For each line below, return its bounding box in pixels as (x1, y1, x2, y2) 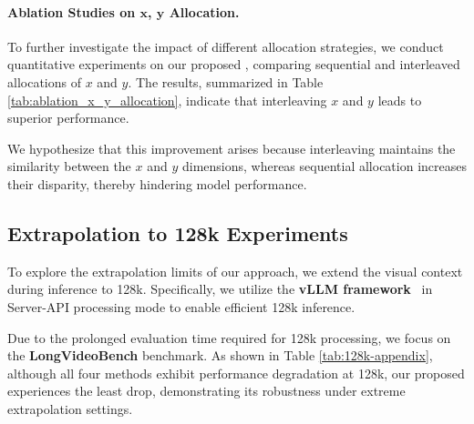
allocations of (7, 72, 81, 91)
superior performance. (7, 108, 129, 127)
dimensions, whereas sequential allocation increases (181, 156, 467, 176)
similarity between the (7, 156, 131, 176)
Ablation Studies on (7, 2, 136, 21)
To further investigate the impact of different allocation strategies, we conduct (7, 36, 444, 56)
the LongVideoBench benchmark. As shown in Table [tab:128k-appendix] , (7, 346, 433, 365)
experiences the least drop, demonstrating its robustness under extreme (7, 381, 406, 400)
